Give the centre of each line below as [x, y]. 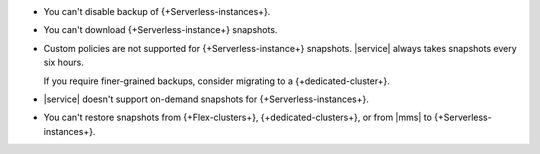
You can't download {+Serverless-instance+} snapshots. [160, 30]
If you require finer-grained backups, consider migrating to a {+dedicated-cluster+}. [216, 81]
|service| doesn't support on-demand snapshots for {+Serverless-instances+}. [206, 99]
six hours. [64, 62]
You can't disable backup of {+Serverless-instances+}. [157, 11]
